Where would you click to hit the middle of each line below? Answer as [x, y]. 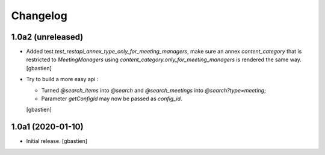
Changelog [39, 16]
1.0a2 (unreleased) [47, 37]
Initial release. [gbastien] [57, 141]
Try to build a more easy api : [62, 79]
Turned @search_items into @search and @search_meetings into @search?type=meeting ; [153, 90]
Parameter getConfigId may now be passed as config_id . [112, 99]
